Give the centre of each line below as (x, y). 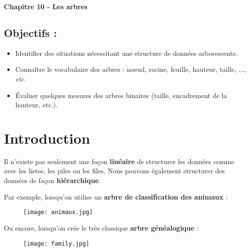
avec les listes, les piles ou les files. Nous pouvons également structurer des (115, 171)
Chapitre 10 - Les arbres (46, 6)
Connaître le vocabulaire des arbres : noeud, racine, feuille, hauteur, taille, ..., (131, 69)
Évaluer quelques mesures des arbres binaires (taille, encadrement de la (121, 95)
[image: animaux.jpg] (58, 212)
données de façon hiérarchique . (52, 180)
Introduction (47, 138)
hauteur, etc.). (36, 105)
